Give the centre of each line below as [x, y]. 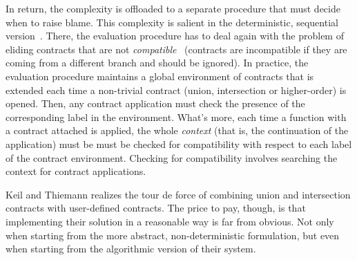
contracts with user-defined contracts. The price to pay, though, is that [156, 208]
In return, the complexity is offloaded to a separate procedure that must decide [173, 8]
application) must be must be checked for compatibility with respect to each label [179, 143]
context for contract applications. [76, 171]
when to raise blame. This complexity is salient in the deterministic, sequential [172, 22]
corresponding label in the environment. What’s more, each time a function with [176, 117]
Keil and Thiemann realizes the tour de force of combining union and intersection [178, 194]
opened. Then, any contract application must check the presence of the [155, 103]
